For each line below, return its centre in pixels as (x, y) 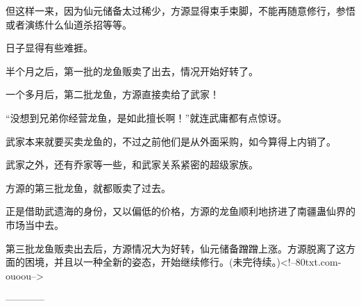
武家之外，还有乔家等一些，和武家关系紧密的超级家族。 (132, 164)
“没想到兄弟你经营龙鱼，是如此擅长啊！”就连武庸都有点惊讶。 (146, 117)
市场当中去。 (35, 224)
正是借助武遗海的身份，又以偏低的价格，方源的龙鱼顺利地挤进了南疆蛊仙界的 (180, 211)
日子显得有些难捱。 (49, 48)
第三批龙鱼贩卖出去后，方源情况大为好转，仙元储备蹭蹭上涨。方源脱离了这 (176, 248)
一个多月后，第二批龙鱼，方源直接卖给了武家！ (112, 94)
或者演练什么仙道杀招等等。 (69, 24)
